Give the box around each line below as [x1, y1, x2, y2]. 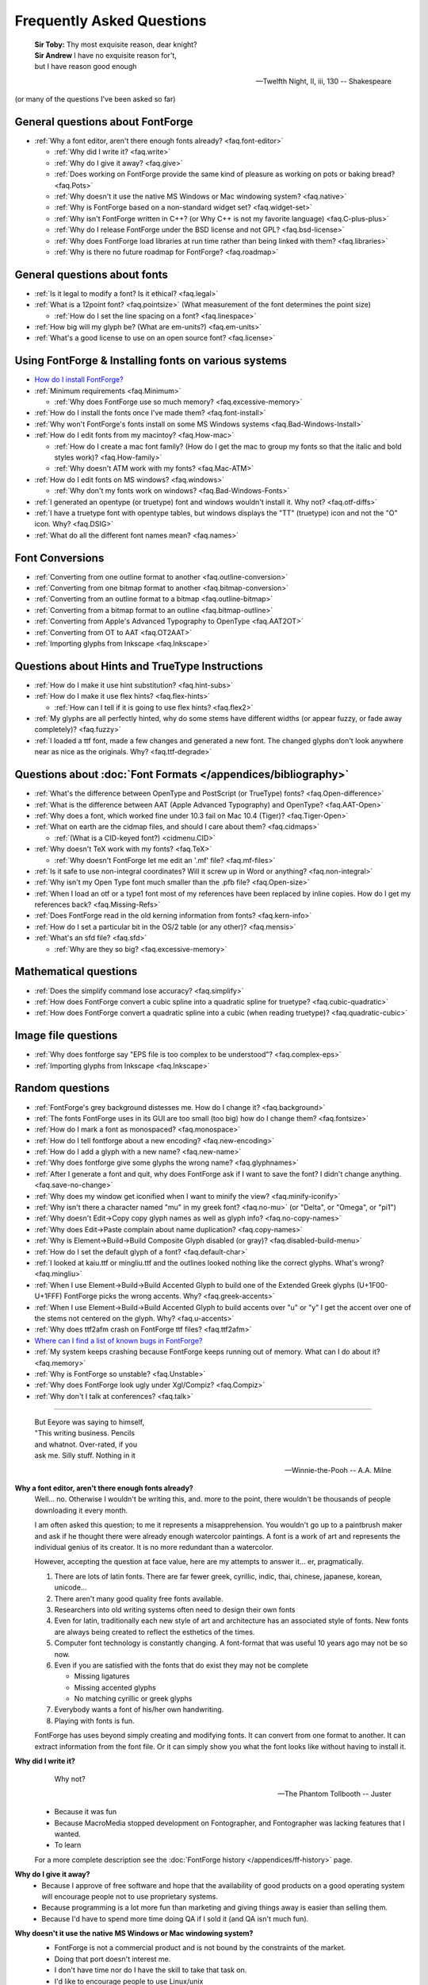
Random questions [14, 1081, 110, 1095]
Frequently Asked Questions [14, 12, 207, 29]
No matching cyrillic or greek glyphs [74, 1694, 193, 1703]
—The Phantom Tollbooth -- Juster [277, 1789, 392, 1798]
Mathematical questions [14, 965, 138, 978]
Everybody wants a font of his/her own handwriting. [54, 1705, 224, 1714]
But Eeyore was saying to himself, [34, 1417, 145, 1427]
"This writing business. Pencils [34, 1428, 135, 1438]
